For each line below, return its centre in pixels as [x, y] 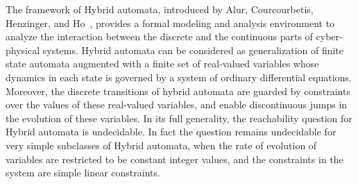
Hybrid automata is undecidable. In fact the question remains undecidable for [171, 132]
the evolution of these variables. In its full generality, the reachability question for [179, 118]
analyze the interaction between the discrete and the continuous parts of [159, 36]
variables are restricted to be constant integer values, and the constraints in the [174, 159]
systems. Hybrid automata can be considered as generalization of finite [193, 50]
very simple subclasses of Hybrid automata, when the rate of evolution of [161, 145]
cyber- [329, 36]
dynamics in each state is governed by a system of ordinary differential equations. [179, 77]
